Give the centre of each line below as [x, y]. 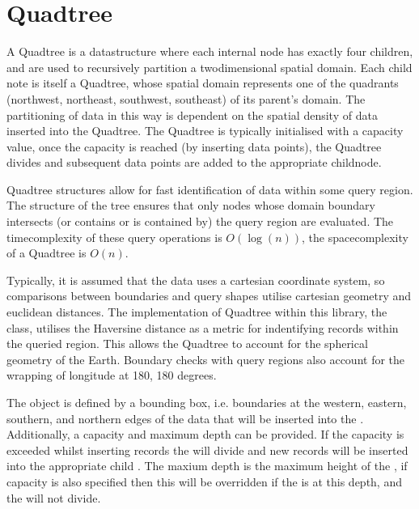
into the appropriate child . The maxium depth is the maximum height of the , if [207, 466]
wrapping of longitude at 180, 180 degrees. [112, 375]
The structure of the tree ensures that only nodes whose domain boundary [191, 205]
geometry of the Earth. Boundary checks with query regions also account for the [206, 359]
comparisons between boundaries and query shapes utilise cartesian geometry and [209, 296]
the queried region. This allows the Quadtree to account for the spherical [187, 344]
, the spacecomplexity [355, 237]
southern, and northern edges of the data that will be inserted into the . [185, 418]
